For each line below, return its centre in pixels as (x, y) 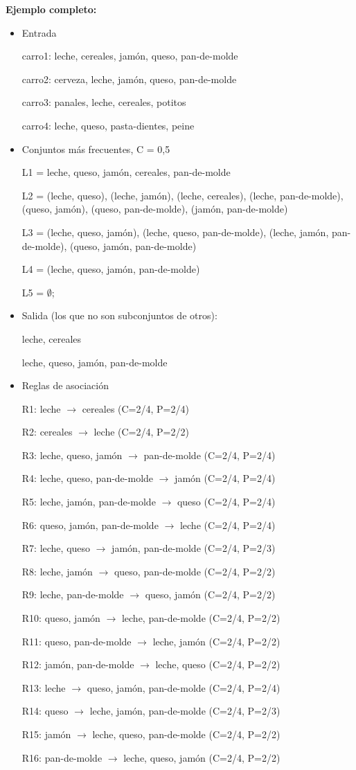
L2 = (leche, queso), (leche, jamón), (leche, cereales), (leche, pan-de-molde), (183, 195)
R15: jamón (46, 734)
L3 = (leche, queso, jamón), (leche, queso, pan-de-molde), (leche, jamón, (175, 232)
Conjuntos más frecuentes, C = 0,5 (96, 149)
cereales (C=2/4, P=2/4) (135, 408)
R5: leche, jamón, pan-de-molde (89, 502)
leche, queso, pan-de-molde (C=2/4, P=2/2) (186, 734)
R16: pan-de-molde (62, 757)
